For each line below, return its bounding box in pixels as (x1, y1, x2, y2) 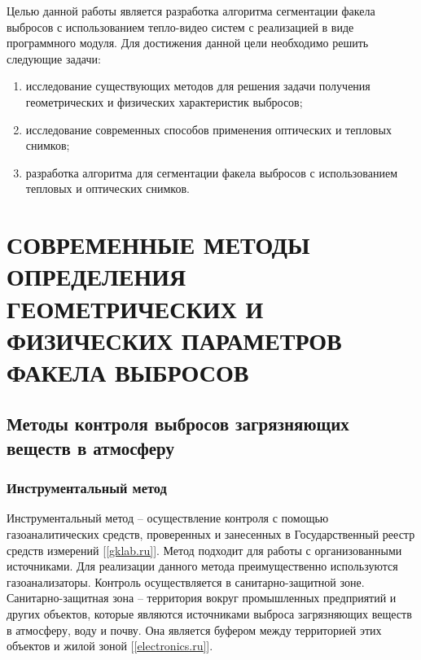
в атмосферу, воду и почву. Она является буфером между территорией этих (7, 621, 382, 638)
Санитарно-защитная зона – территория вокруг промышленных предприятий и (7, 589, 397, 606)
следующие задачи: (7, 50, 101, 67)
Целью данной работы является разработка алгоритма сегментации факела (7, 2, 375, 19)
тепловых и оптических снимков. (25, 180, 190, 197)
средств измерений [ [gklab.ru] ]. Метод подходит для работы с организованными (7, 541, 402, 558)
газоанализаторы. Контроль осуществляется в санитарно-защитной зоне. (7, 573, 365, 590)
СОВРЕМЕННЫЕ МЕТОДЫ (7, 228, 310, 261)
